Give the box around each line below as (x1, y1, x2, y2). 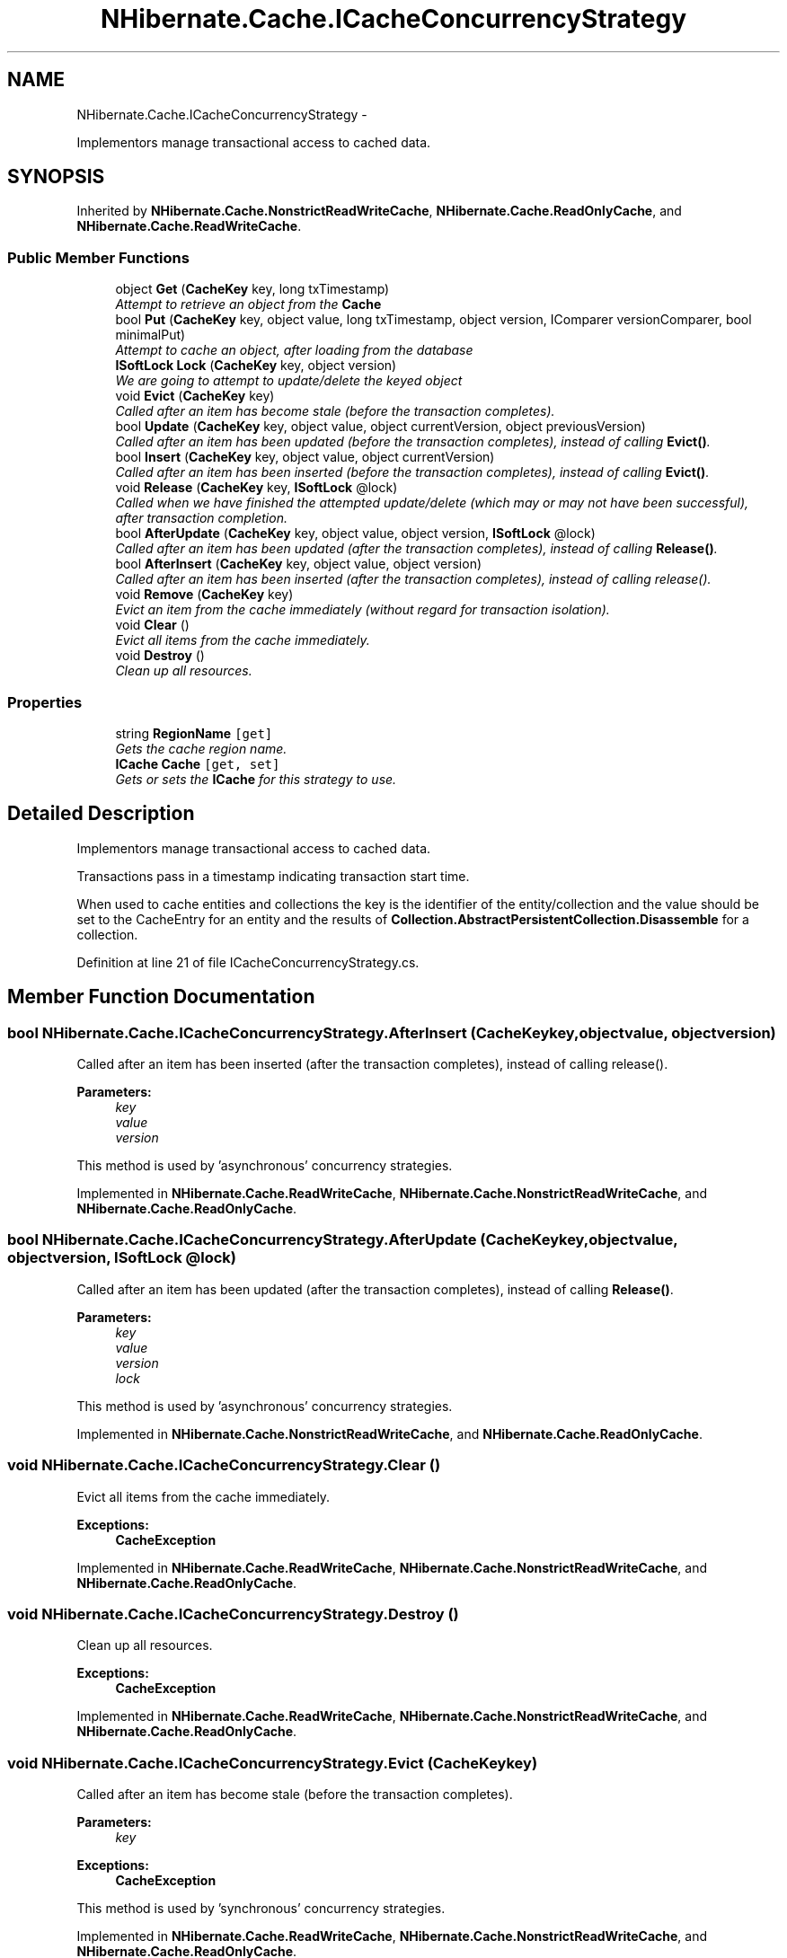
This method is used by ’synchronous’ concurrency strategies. (76, 1901, 446, 1916)
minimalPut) (115, 327, 186, 343)
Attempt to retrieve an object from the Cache (115, 296, 382, 313)
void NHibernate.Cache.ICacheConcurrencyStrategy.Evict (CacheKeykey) (7, 1753, 538, 1772)
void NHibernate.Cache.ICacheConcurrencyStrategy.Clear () (7, 1456, 441, 1475)
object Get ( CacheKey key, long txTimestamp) (115, 281, 390, 297)
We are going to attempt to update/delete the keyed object (115, 373, 463, 389)
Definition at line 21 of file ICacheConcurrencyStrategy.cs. (76, 954, 420, 970)
